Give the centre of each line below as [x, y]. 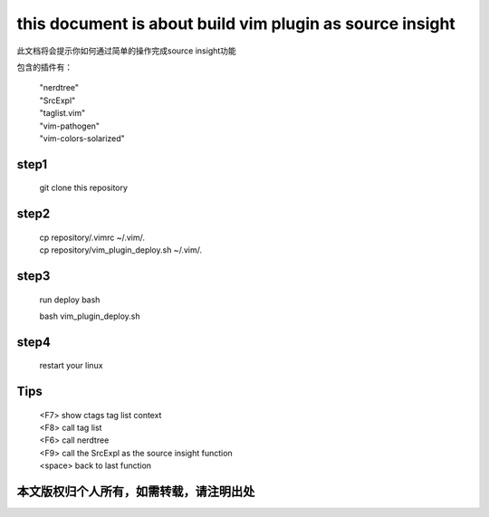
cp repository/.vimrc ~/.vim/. [92, 237]
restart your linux [71, 366]
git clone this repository [84, 188]
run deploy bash [70, 300]
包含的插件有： [44, 67]
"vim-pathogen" [69, 126]
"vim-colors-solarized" [82, 138]
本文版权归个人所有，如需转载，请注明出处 [136, 492]
